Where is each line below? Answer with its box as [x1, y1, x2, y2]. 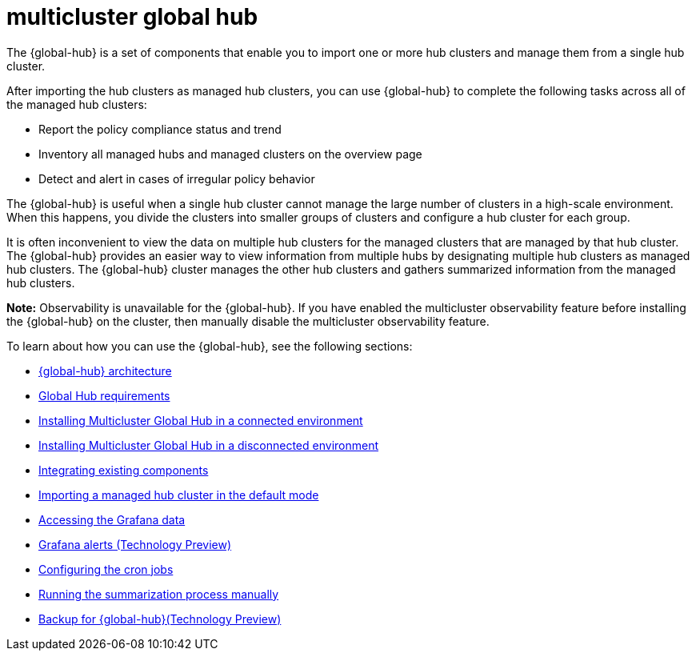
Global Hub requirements [38, 388, 170, 403]
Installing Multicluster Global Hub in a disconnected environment [38, 438, 379, 452]
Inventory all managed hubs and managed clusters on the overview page [38, 146, 422, 161]
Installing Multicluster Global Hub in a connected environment [38, 413, 363, 427]
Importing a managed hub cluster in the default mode [38, 487, 319, 502]
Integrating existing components [38, 463, 209, 477]
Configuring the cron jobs [38, 562, 174, 576]
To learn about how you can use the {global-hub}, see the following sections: [6, 339, 413, 353]
